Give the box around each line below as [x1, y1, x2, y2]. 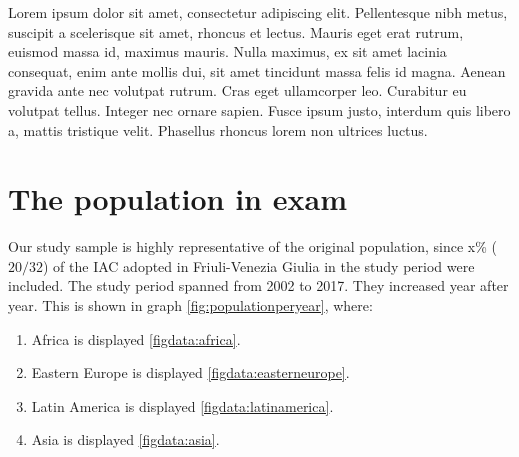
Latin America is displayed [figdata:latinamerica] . [31, 395, 334, 416]
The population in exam [8, 178, 347, 219]
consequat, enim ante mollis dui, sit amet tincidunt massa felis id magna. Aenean [8, 60, 506, 81]
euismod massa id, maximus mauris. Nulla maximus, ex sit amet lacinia [8, 41, 447, 62]
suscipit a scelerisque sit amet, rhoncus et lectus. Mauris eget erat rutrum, [8, 21, 464, 42]
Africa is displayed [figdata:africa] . [31, 328, 241, 349]
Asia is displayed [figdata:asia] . [31, 429, 220, 450]
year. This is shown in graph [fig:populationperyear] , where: [8, 295, 373, 316]
